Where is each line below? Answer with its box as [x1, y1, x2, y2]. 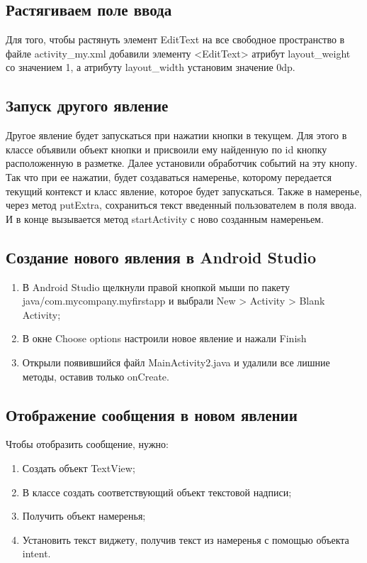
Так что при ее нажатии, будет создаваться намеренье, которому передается [6, 169, 332, 184]
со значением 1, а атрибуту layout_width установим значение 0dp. [6, 60, 295, 75]
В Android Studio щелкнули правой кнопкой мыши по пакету [22, 279, 290, 294]
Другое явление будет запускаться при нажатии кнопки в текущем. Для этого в [6, 128, 347, 143]
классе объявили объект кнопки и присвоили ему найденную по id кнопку [6, 141, 327, 156]
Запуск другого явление [6, 94, 169, 116]
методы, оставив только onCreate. [22, 368, 169, 383]
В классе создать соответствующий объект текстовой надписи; [22, 484, 292, 499]
